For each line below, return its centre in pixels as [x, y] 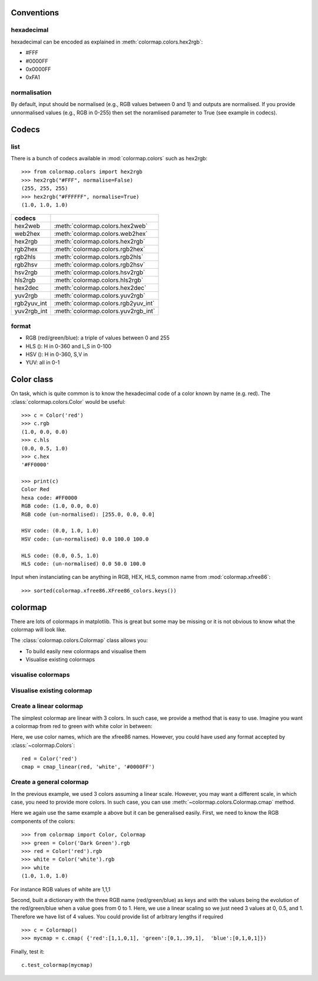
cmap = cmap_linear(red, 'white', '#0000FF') [88, 767]
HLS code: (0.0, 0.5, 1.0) [60, 555]
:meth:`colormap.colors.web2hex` [101, 234]
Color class [32, 379]
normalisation [31, 93]
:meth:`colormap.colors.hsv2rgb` [100, 272]
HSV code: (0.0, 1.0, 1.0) [60, 531]
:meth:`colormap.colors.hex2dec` [100, 288]
